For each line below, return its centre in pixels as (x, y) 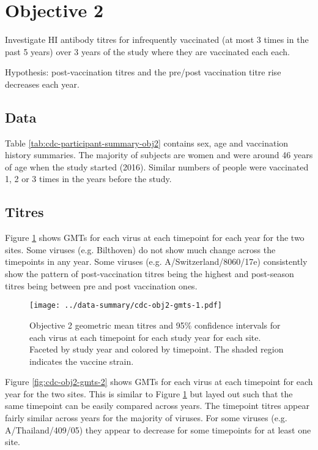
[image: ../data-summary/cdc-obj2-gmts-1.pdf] (126, 306)
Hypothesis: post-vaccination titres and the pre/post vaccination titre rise (143, 72)
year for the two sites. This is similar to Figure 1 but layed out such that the (149, 393)
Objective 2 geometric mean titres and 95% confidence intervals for (155, 325)
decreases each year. (42, 84)
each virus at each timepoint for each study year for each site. (145, 337)
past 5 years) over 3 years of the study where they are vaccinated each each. (147, 51)
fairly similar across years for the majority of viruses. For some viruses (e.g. (146, 418)
